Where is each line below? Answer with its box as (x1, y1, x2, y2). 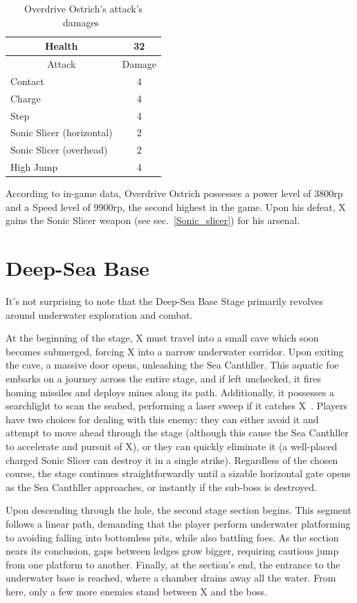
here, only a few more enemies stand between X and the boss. (6, 584, 267, 598)
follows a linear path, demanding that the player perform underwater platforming (6, 517, 351, 530)
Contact (10, 73, 44, 88)
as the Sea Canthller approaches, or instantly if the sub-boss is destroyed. (6, 479, 317, 494)
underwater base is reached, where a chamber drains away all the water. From (6, 570, 336, 585)
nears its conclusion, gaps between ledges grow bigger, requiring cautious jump (6, 544, 339, 558)
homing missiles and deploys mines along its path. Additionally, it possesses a (6, 384, 334, 399)
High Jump (10, 160, 58, 174)
